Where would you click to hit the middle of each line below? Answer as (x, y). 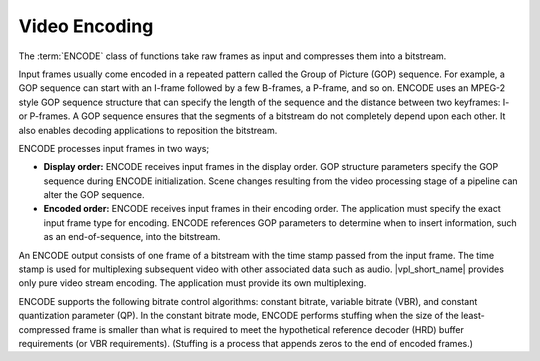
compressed (44, 329)
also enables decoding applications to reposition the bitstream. (148, 130)
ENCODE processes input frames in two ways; (114, 148)
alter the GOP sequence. (94, 195)
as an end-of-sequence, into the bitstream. (132, 237)
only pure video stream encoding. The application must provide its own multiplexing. (192, 283)
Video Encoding (86, 26)
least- (472, 316)
